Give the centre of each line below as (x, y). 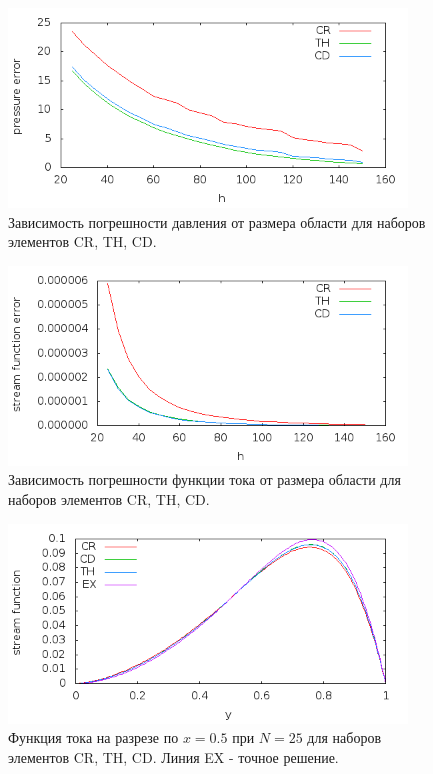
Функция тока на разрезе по (93, 737)
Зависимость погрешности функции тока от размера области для (204, 479)
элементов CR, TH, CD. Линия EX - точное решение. (173, 756)
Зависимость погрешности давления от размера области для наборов (217, 221)
